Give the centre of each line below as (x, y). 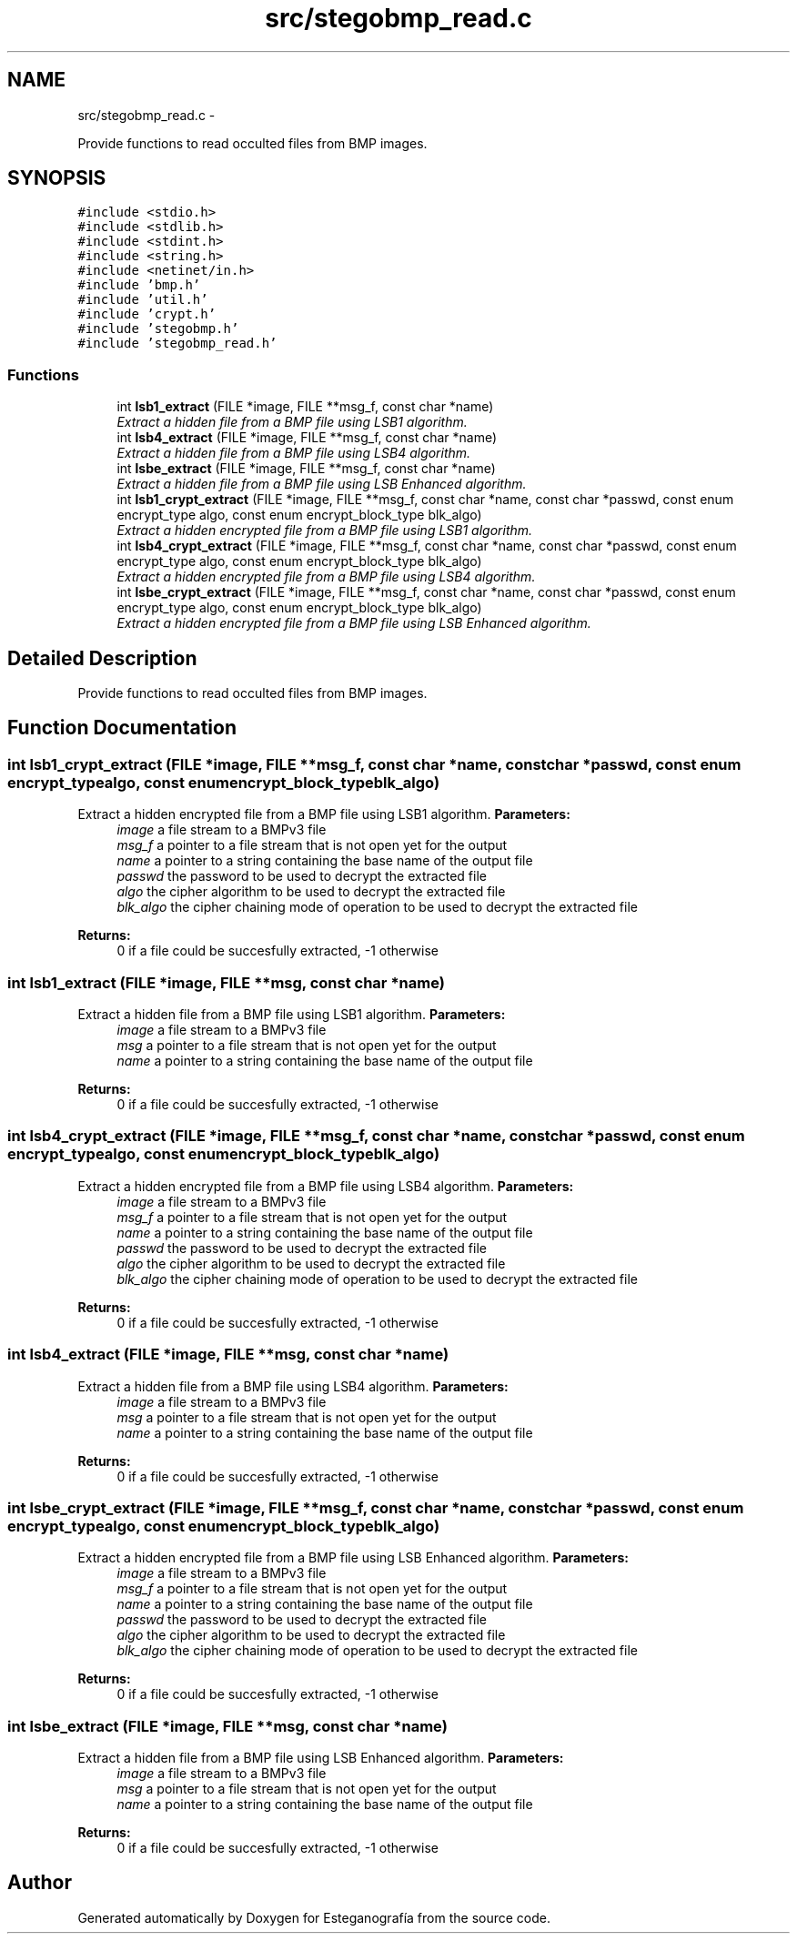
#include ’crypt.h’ (147, 314)
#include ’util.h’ (143, 300)
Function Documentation (122, 728)
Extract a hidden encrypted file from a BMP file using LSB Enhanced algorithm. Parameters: (353, 1558)
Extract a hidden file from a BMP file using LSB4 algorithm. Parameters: (293, 1386)
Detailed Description (102, 658)
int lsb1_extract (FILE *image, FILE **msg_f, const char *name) (305, 407)
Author (40, 1883)
